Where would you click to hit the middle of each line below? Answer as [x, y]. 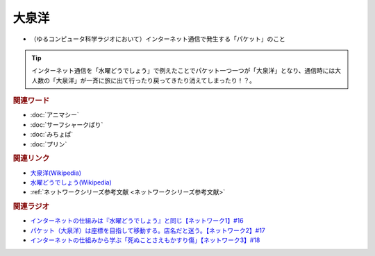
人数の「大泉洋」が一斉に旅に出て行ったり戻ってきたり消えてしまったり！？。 [144, 80]
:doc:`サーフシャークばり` [67, 124]
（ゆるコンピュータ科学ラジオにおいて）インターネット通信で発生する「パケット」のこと [158, 39]
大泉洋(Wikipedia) [56, 173]
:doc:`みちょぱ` [52, 135]
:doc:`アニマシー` [55, 115]
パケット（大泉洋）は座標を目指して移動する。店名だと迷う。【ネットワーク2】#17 [148, 230]
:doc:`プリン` [49, 144]
